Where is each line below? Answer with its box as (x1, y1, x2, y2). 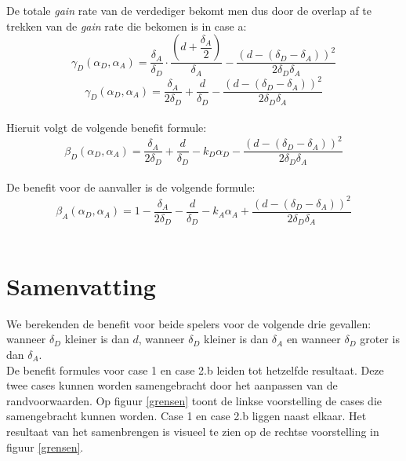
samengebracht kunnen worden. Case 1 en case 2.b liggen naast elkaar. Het (6, 408, 367, 424)
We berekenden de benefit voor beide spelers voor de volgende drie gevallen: (6, 315, 372, 331)
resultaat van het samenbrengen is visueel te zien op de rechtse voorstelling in (6, 423, 379, 439)
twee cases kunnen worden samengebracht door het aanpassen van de (6, 377, 338, 393)
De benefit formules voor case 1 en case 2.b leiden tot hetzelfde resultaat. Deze (6, 361, 384, 378)
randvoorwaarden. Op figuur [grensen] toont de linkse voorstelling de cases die (6, 392, 382, 408)
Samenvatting (6, 269, 156, 302)
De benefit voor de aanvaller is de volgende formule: (6, 179, 256, 196)
